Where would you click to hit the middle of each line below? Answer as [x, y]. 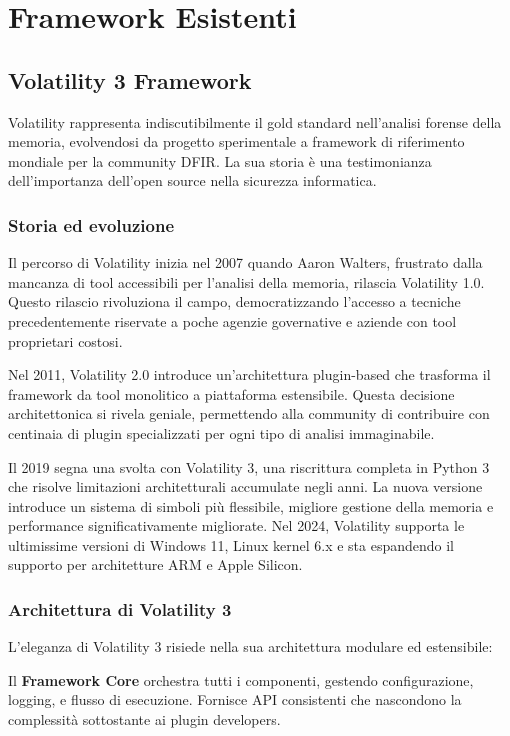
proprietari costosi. [65, 340]
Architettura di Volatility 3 [120, 609]
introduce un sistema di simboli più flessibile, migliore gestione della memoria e [251, 505]
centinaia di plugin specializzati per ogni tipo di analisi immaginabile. [221, 432]
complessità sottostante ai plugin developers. [144, 719]
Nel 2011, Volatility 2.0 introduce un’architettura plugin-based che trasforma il [249, 374]
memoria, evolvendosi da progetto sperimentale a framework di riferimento [236, 141]
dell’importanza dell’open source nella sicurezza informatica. [192, 180]
